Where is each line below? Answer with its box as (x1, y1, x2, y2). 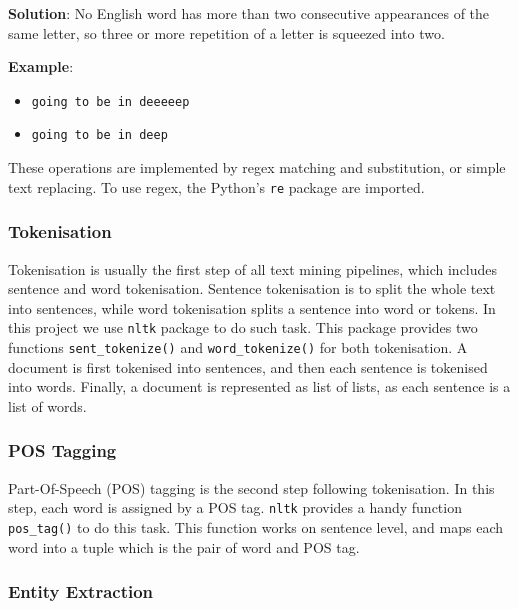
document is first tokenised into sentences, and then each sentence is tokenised (8, 356, 488, 377)
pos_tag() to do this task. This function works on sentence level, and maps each (8, 516, 504, 537)
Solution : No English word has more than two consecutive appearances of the (8, 3, 490, 23)
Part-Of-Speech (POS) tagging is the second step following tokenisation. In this (8, 477, 495, 498)
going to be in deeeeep (31, 94, 190, 109)
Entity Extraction (8, 579, 154, 604)
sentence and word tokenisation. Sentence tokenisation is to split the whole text (8, 278, 496, 299)
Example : (8, 56, 74, 77)
